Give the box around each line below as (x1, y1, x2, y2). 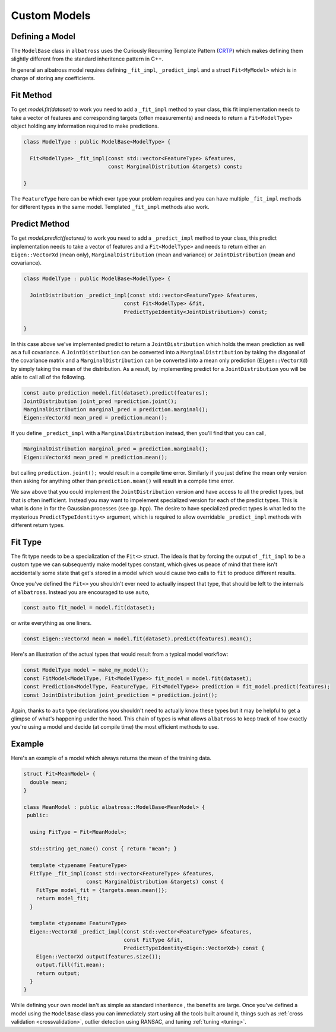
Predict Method (11, 219, 70, 229)
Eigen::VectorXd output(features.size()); (36, 953, 161, 960)
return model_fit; (36, 895, 90, 902)
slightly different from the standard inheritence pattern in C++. (11, 55, 164, 62)
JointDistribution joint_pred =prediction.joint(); (23, 398, 177, 405)
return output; (36, 970, 80, 976)
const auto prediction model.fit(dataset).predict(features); (23, 389, 208, 396)
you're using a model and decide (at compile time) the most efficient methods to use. (11, 723, 219, 731)
